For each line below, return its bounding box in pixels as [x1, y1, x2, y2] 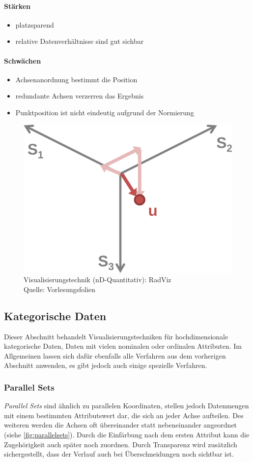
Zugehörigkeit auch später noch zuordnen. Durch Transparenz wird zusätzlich [4, 439, 237, 449]
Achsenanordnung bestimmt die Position [15, 74, 138, 84]
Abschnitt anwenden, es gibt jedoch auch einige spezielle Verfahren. [4, 360, 207, 370]
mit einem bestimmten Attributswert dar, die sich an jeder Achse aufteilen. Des [4, 410, 244, 420]
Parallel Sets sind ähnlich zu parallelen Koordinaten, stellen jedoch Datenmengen [4, 400, 249, 411]
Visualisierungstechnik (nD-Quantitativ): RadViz [24, 274, 171, 285]
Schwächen [4, 55, 41, 66]
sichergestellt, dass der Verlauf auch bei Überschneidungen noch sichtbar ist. [4, 449, 234, 459]
